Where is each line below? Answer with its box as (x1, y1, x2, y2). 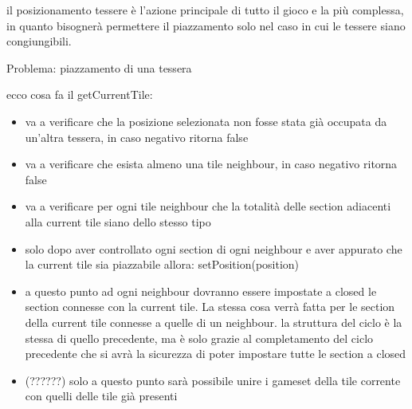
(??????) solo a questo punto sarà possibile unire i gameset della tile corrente (25, 372, 401, 388)
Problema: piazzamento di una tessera (6, 59, 192, 76)
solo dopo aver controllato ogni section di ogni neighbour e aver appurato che (25, 240, 402, 257)
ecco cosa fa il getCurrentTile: (6, 86, 153, 103)
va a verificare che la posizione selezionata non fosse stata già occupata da (25, 112, 387, 129)
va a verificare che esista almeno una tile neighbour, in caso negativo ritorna (25, 155, 398, 172)
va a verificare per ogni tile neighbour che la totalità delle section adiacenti (25, 198, 391, 214)
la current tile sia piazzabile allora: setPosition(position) (25, 256, 300, 273)
